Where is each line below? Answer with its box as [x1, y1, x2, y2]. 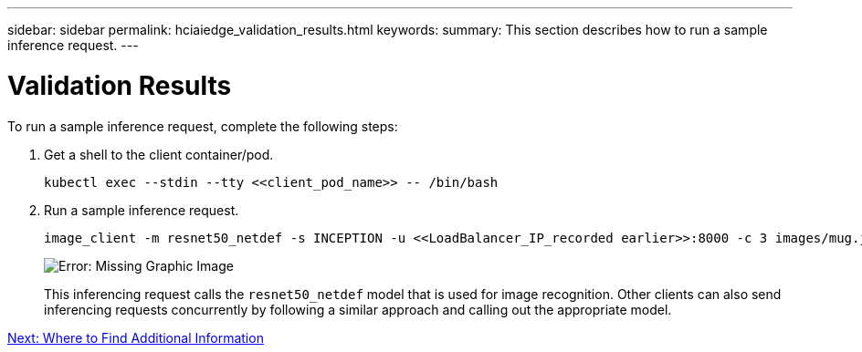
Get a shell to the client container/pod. [44, 146, 274, 162]
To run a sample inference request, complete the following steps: [7, 118, 398, 134]
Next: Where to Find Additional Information [7, 329, 264, 346]
